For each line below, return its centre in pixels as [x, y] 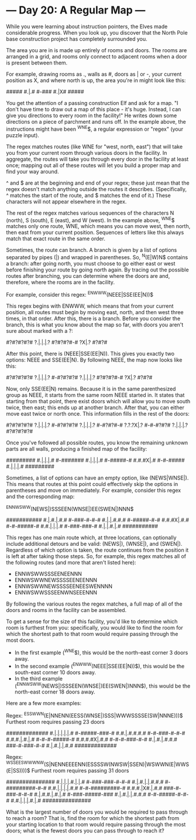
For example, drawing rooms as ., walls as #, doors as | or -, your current [94, 74]
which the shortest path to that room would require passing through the [92, 634]
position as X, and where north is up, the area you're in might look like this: [96, 80]
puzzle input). [23, 135]
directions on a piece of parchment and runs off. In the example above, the [96, 121]
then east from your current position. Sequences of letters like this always [95, 233]
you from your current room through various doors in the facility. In [87, 152]
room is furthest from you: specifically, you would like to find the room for [94, 628]
